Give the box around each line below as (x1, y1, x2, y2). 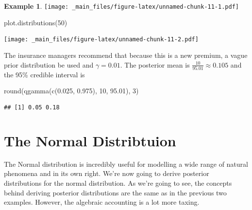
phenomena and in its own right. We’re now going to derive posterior (4, 168, 209, 178)
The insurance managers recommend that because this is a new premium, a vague (4, 50, 248, 60)
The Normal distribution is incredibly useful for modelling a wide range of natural (4, 158, 248, 169)
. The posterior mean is (120, 59, 190, 70)
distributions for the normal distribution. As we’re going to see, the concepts (4, 177, 232, 188)
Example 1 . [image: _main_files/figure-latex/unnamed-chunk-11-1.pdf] (4, 1, 239, 11)
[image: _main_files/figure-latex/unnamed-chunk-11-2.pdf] (4, 36, 199, 43)
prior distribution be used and (4, 59, 94, 70)
